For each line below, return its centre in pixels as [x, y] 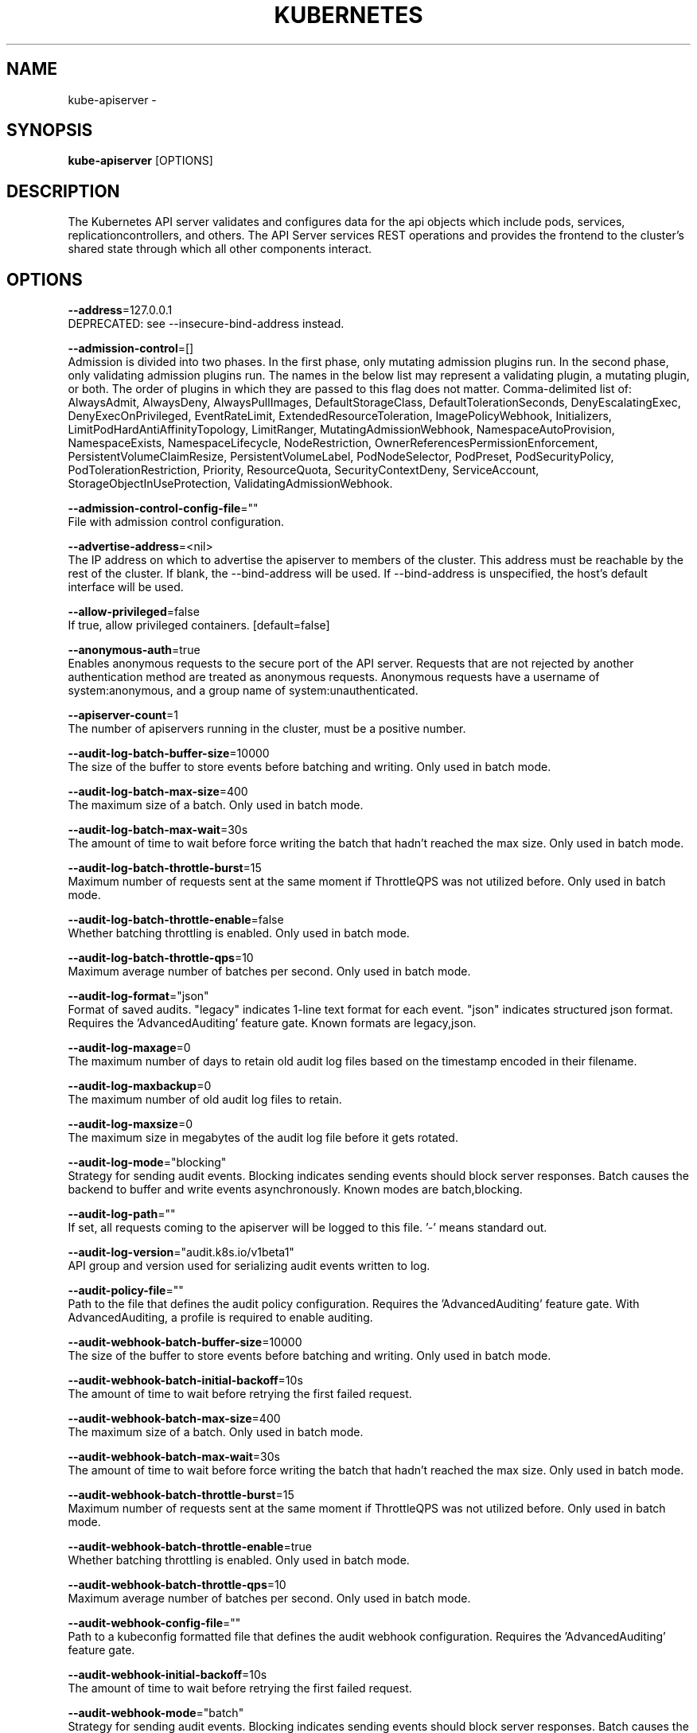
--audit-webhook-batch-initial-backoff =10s [185, 1381]
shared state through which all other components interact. [220, 249]
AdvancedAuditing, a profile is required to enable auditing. [220, 1318]
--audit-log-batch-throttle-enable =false [176, 920]
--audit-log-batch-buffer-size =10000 [169, 754]
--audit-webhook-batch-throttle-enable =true [190, 1547]
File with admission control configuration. [176, 522]
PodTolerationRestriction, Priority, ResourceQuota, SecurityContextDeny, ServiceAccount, [304, 470]
